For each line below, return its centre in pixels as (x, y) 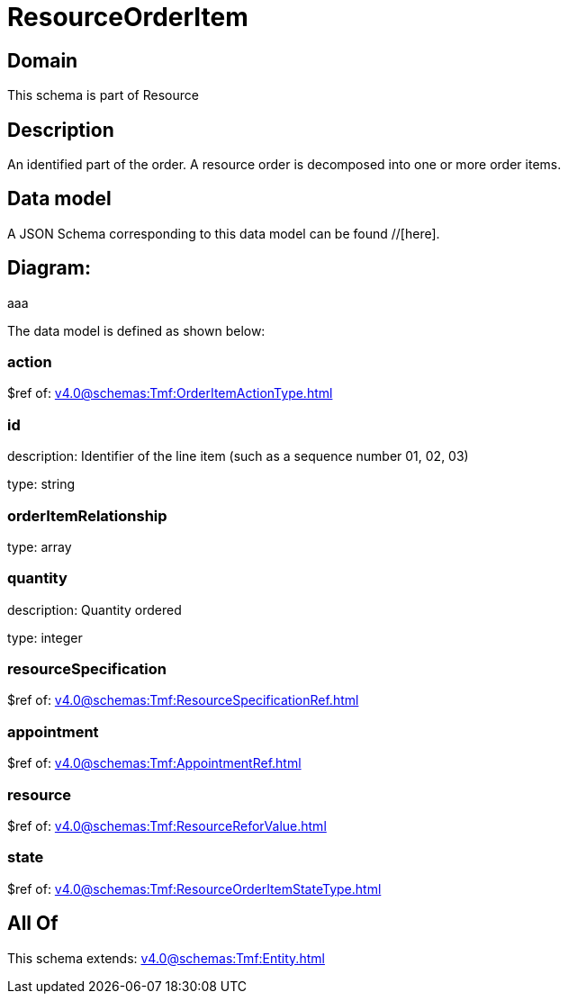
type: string (41, 484)
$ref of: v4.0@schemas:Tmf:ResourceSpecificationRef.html (183, 700)
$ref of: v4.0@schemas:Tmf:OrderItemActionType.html (170, 393)
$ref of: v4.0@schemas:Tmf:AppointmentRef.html (154, 763)
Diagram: (49, 268)
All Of (33, 924)
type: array (40, 546)
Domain (43, 60)
